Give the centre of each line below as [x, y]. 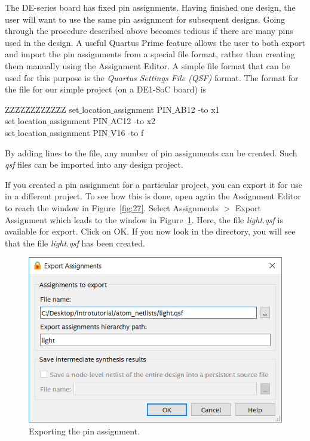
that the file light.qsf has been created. [75, 243]
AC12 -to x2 [133, 121]
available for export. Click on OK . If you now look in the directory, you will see [150, 231]
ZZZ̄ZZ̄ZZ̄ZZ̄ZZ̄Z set [42, 109]
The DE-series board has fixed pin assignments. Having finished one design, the [150, 7]
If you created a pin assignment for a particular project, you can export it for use [154, 184]
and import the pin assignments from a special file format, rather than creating [150, 54]
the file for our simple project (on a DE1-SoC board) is [106, 89]
